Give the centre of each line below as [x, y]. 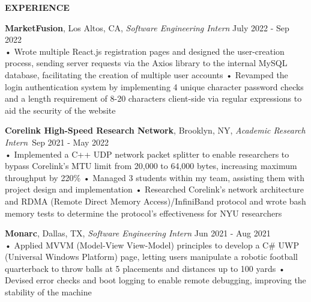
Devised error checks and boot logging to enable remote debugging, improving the [155, 280]
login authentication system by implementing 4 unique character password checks [154, 86]
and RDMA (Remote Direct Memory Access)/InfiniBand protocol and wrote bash [155, 201]
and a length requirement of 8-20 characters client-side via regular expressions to [153, 98]
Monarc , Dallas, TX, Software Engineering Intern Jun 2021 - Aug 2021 [138, 233]
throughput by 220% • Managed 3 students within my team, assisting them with [155, 177]
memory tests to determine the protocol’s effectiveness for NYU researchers [143, 213]
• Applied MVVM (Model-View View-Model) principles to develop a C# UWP [152, 245]
